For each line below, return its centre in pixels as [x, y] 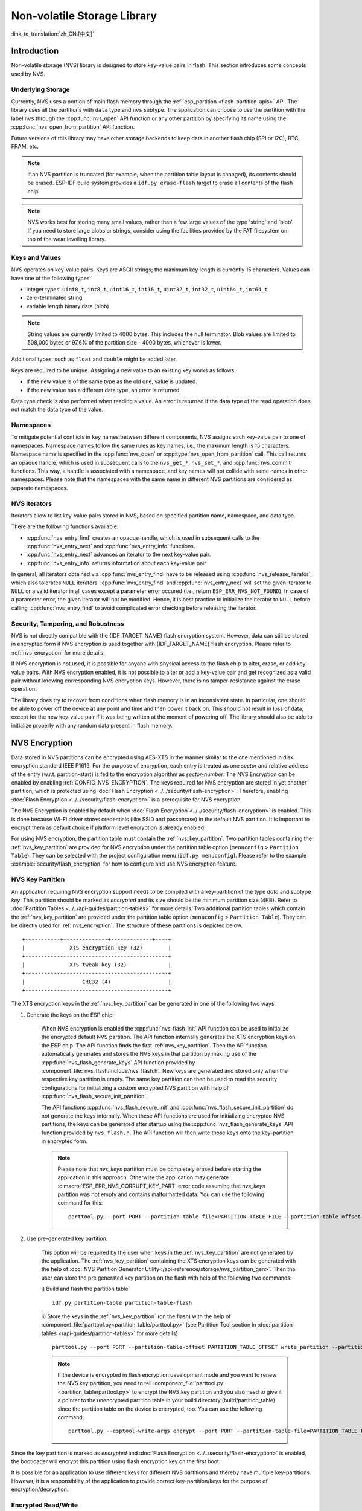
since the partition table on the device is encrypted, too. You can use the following [160, 1409]
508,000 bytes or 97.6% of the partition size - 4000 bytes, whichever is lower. [125, 342]
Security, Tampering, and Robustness [68, 624]
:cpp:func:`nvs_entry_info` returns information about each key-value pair [116, 563]
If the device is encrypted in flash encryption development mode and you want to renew [167, 1374]
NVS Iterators [32, 503]
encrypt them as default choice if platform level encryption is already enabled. [108, 827]
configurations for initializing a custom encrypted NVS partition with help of [135, 1087]
